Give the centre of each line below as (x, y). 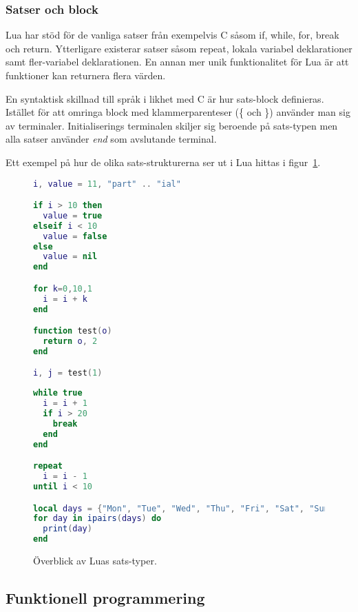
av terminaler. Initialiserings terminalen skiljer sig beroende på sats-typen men (172, 125)
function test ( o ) (73, 331)
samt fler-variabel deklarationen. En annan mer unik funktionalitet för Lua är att (177, 62)
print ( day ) (67, 529)
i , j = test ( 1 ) (68, 373)
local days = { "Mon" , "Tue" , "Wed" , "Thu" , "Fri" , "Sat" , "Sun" (183, 508)
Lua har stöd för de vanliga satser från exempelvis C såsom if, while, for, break (172, 35)
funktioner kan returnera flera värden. (86, 75)
